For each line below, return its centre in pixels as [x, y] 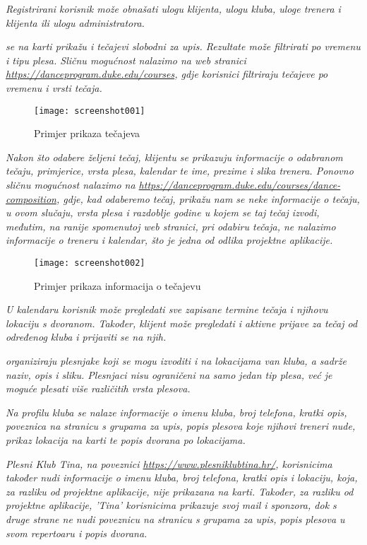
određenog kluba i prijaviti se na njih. [86, 337]
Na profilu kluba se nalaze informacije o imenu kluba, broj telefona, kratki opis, [176, 412]
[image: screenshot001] [90, 111]
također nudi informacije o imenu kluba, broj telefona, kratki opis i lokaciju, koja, [182, 477]
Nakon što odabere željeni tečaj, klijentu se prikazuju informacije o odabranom [174, 157]
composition [31, 198]
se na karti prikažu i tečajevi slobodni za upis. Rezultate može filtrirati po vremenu [183, 46]
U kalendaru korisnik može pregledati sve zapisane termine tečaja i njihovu [167, 309]
